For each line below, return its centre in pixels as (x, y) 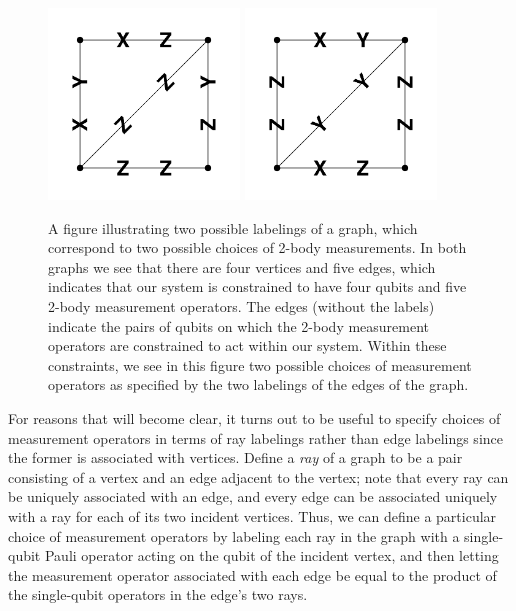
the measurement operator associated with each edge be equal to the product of (252, 574)
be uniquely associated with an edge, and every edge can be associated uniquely (253, 496)
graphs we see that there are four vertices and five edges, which (242, 266)
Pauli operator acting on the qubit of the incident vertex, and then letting (271, 555)
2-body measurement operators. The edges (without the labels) (241, 305)
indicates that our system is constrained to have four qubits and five (257, 286)
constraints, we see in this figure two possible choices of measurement (260, 364)
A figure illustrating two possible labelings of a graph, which (233, 227)
